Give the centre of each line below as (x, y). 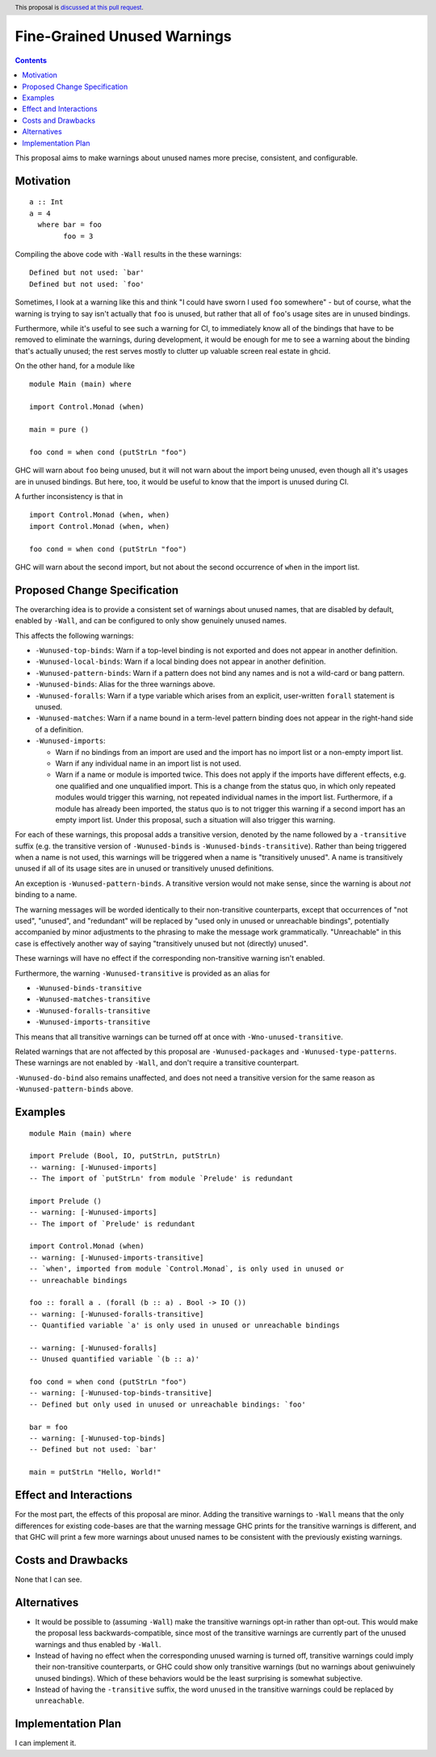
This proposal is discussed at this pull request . (80, 7)
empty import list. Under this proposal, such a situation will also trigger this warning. (195, 820)
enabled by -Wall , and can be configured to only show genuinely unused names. (151, 621)
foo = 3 (78, 236)
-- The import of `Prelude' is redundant (112, 1224)
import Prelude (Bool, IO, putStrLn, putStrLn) (125, 1156)
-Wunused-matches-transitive (93, 1000)
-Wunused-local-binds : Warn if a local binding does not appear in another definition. (180, 661)
